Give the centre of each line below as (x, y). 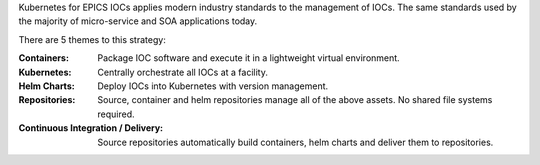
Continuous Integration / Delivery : (91, 128)
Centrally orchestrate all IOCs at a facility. (183, 72)
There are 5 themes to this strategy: (92, 39)
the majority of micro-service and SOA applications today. (138, 21)
